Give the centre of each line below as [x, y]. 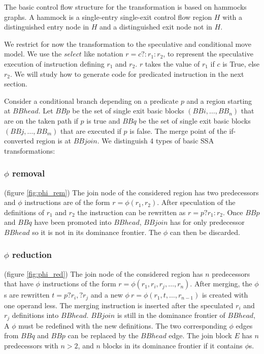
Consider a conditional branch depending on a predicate [91, 100]
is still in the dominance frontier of [171, 315]
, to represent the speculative [208, 54]
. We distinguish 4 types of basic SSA [156, 141]
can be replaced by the [103, 335]
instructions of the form [79, 284]
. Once [233, 212]
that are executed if [91, 130]
